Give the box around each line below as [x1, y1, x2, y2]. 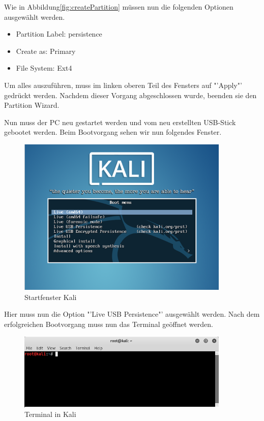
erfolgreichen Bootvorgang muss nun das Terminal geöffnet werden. [4, 318, 213, 329]
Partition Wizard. [4, 100, 60, 110]
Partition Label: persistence [16, 28, 102, 39]
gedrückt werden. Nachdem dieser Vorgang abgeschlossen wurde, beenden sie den [4, 89, 257, 100]
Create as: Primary [16, 45, 76, 56]
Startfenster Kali [24, 291, 77, 302]
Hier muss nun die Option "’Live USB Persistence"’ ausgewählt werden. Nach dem [4, 309, 260, 319]
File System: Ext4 [16, 63, 72, 73]
